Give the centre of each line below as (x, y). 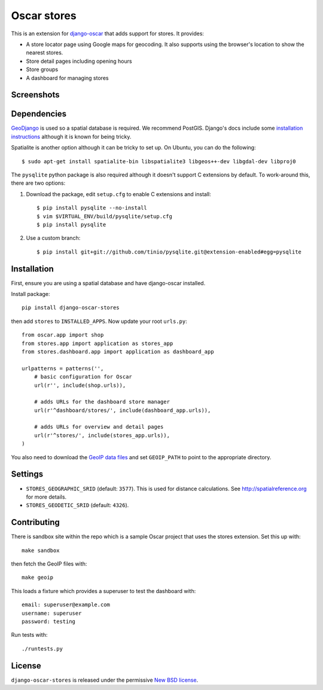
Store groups (42, 69)
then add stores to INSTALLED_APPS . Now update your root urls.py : (99, 321)
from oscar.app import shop (63, 335)
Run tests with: (29, 635)
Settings (27, 474)
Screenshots (35, 95)
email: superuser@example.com (66, 605)
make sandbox (41, 550)
